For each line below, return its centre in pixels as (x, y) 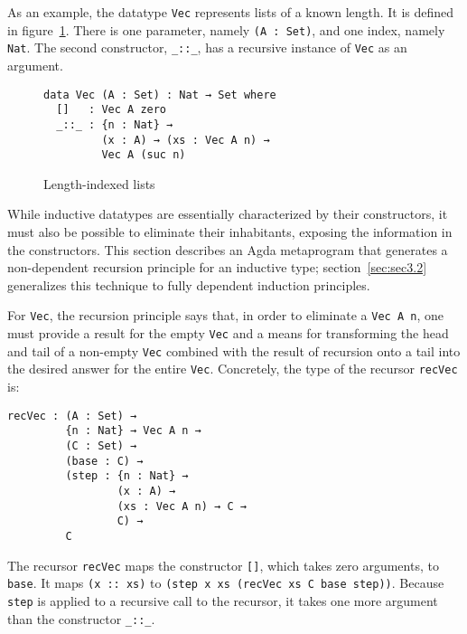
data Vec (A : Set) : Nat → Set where (160, 95)
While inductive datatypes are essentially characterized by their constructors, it (228, 214)
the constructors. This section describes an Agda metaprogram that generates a (228, 249)
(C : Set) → (101, 445)
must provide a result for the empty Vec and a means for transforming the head (228, 333)
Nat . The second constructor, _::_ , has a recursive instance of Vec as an (207, 47)
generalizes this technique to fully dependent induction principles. (189, 284)
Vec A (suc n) (144, 155)
